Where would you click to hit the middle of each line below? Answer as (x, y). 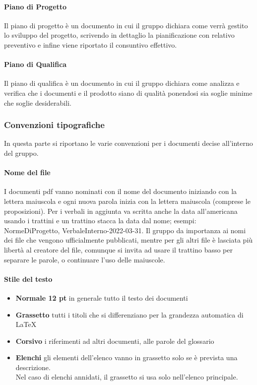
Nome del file (27, 172)
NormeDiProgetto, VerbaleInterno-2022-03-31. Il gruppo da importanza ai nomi (125, 230)
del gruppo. (21, 153)
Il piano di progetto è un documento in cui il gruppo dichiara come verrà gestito (126, 25)
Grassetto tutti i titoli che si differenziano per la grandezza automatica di (129, 314)
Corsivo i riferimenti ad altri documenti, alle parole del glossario (115, 341)
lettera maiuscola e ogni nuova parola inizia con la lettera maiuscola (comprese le (127, 201)
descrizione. (33, 367)
